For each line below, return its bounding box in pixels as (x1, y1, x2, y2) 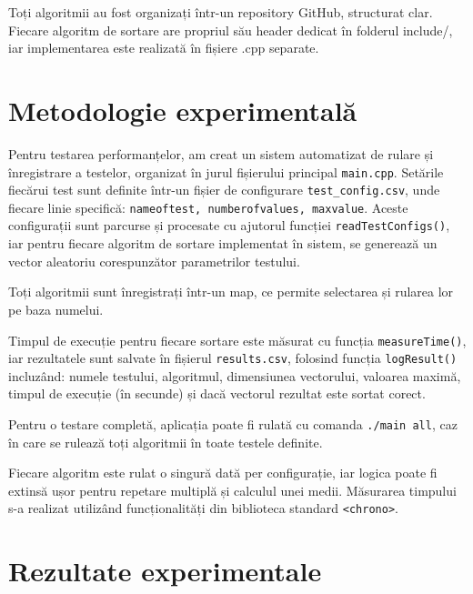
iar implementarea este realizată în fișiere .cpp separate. (8, 38, 319, 57)
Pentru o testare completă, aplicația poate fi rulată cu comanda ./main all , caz (8, 415, 458, 433)
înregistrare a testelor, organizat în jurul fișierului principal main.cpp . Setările (8, 162, 444, 181)
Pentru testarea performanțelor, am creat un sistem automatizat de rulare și (8, 144, 434, 163)
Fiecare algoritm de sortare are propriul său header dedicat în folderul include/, (8, 20, 453, 39)
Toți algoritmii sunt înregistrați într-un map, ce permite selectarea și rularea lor (8, 282, 454, 301)
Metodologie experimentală (8, 91, 357, 128)
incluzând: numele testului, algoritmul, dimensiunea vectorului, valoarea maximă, (8, 366, 461, 385)
